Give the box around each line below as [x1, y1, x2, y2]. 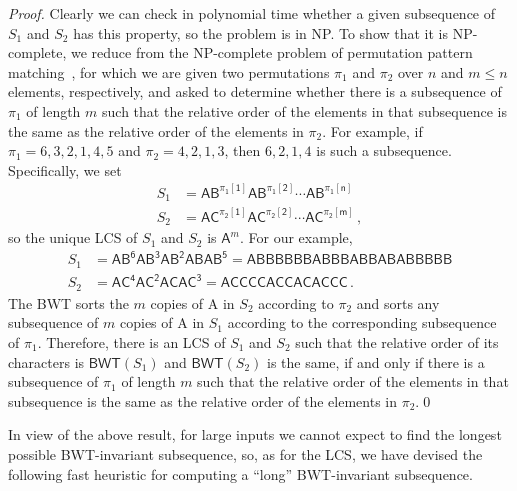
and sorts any [356, 292, 440, 313]
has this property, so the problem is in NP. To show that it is [73, 22, 449, 43]
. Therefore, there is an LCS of [37, 331, 226, 352]
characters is [8, 351, 85, 372]
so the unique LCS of [8, 227, 138, 248]
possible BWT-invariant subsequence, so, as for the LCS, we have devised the [8, 443, 483, 464]
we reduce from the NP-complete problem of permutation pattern [70, 42, 473, 63]
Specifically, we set [8, 159, 122, 180]
